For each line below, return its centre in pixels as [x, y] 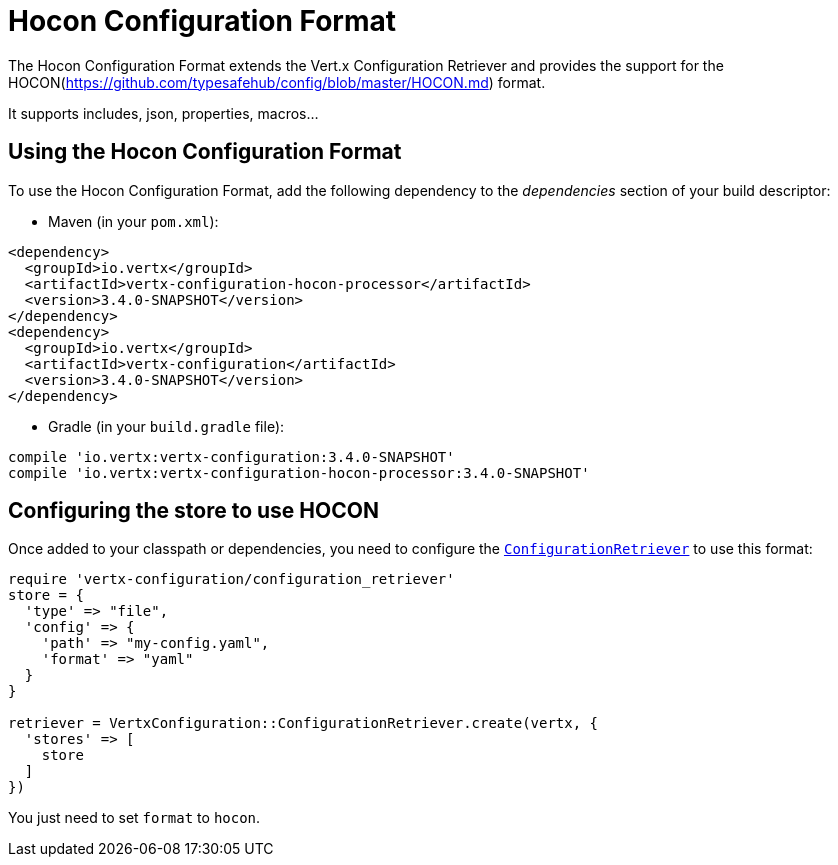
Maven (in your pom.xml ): [133, 221]
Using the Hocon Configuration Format [205, 152]
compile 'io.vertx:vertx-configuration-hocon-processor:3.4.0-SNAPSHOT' [299, 472]
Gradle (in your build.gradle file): [166, 426]
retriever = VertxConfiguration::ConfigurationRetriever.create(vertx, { [303, 723]
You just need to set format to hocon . [134, 818]
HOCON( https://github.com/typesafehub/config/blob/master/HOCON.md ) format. [277, 82]
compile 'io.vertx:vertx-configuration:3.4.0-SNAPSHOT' [231, 456]
